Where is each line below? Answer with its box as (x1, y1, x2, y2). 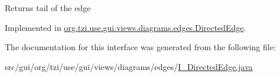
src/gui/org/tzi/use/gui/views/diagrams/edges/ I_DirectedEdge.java (5, 60, 253, 72)
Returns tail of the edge (5, 2, 91, 13)
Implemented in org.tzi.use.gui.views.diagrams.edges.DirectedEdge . (5, 21, 246, 33)
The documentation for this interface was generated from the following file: (5, 41, 276, 53)
